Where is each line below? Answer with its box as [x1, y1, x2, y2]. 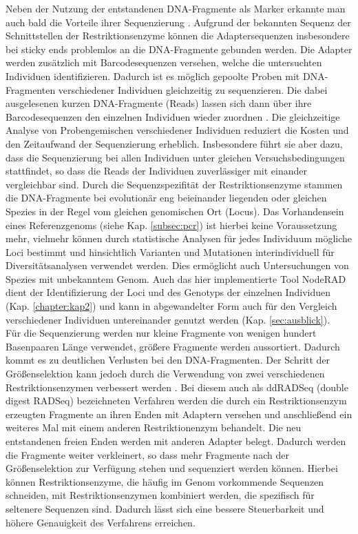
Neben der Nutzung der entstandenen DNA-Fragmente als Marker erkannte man [6, 1, 346, 15]
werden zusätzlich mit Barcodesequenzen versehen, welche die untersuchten [6, 55, 322, 70]
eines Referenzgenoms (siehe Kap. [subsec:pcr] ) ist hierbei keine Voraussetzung [6, 217, 337, 232]
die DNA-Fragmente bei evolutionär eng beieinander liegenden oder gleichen [6, 190, 327, 205]
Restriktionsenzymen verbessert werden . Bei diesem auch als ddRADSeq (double [6, 379, 348, 394]
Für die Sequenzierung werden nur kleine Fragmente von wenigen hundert [6, 326, 317, 340]
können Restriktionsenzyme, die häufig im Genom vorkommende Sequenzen [6, 474, 324, 488]
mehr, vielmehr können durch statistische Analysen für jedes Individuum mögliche [6, 231, 352, 246]
